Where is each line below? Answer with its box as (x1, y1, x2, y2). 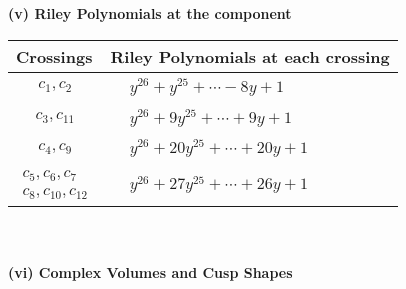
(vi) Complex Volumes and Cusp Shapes (8, 261, 293, 282)
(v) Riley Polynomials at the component (8, 3, 292, 23)
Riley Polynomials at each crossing (110, 44, 390, 68)
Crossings (16, 44, 93, 68)
